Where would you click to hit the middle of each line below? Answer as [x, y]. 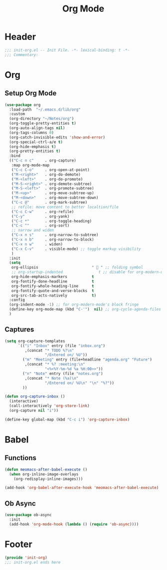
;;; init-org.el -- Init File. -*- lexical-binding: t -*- [67, 50]
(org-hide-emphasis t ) [33, 146]
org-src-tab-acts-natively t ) [54, 295]
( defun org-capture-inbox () [35, 396]
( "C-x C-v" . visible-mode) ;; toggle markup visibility [76, 249]
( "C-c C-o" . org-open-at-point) [51, 170]
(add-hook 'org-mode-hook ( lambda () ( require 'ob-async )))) [74, 524]
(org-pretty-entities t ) [35, 151]
